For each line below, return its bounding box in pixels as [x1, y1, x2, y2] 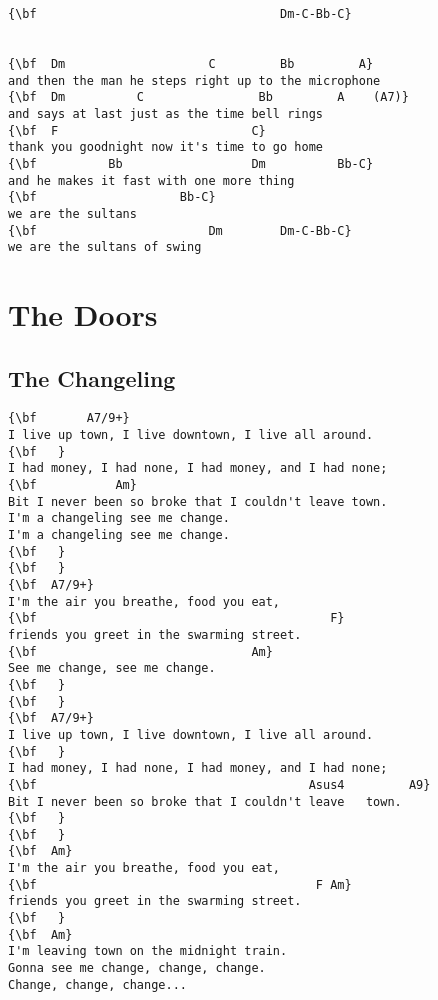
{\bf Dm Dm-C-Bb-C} [8, 223, 352, 238]
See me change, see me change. [8, 661, 216, 676]
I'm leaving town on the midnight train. [8, 944, 288, 959]
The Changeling [8, 362, 176, 393]
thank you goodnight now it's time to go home [8, 140, 323, 155]
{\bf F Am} [8, 877, 352, 892]
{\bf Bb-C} [8, 190, 216, 205]
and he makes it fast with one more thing [8, 173, 295, 188]
